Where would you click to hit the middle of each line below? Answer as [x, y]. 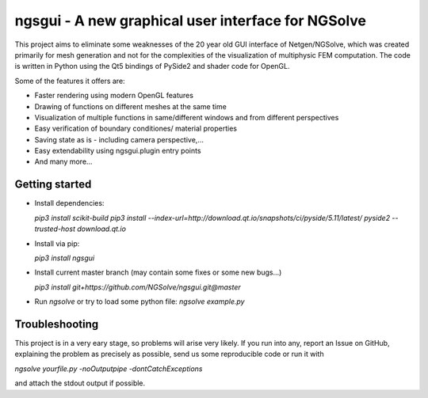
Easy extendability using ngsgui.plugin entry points [118, 151]
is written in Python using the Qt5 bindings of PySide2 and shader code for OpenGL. [152, 66]
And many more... [63, 161]
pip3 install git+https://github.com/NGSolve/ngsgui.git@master [138, 287]
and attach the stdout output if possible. [80, 383]
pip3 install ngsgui [65, 258]
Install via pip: [57, 243]
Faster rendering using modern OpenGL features [114, 96]
